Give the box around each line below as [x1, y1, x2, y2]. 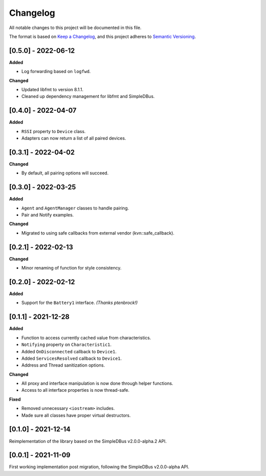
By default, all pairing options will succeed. [21, 170, 109, 176]
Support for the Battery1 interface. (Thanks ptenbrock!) [21, 300, 138, 306]
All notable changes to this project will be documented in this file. [9, 25, 142, 31]
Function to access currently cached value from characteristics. [21, 335, 151, 340]
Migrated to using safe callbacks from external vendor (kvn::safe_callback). [21, 230, 175, 236]
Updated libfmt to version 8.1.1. [21, 87, 84, 93]
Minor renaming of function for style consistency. [21, 265, 122, 271]
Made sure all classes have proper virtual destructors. [21, 412, 131, 418]
